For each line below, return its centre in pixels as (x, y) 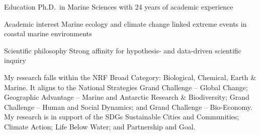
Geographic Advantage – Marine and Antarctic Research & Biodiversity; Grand (127, 97)
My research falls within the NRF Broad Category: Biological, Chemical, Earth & (130, 77)
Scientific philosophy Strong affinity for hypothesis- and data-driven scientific (123, 50)
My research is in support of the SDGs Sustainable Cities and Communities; (122, 117)
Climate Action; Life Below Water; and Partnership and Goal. (100, 126)
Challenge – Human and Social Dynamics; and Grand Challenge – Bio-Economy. (128, 107)
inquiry (15, 60)
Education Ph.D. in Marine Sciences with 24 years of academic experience (119, 7)
